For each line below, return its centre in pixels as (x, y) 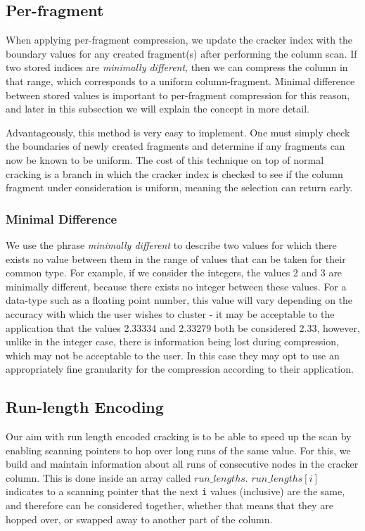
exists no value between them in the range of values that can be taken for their (176, 258)
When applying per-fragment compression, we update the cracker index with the (179, 40)
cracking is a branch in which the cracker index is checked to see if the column (174, 173)
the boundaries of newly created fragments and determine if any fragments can (175, 146)
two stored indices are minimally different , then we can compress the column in (177, 67)
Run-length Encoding (85, 407)
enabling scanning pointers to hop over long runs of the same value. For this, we (178, 450)
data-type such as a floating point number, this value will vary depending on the (179, 300)
